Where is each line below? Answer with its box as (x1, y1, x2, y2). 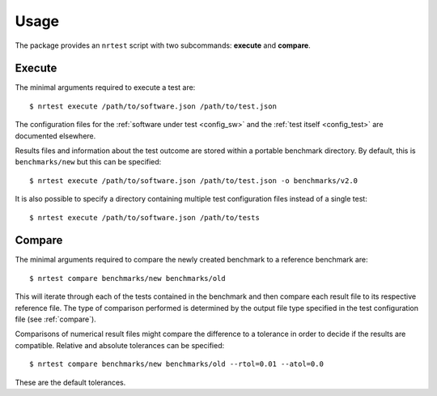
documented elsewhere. (15, 130, 96, 141)
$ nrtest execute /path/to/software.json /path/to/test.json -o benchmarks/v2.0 (29, 176, 359, 185)
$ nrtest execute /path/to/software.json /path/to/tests (29, 213, 261, 222)
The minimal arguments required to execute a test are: (15, 83, 196, 92)
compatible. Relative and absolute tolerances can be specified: (15, 340, 225, 350)
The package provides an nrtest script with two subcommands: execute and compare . (15, 40, 311, 50)
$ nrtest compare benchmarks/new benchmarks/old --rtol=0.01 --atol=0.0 (29, 360, 324, 368)
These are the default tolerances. (15, 377, 126, 387)
